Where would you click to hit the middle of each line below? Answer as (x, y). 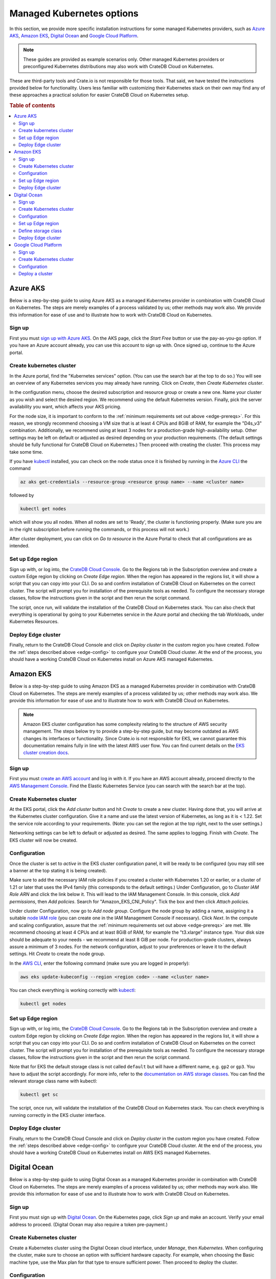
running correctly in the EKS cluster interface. (57, 1115)
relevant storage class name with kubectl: (53, 1081)
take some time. (26, 452)
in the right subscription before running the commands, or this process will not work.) (99, 529)
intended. (19, 546)
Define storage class (40, 231)
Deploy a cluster (36, 273)
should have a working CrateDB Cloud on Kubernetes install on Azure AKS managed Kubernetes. (111, 659)
